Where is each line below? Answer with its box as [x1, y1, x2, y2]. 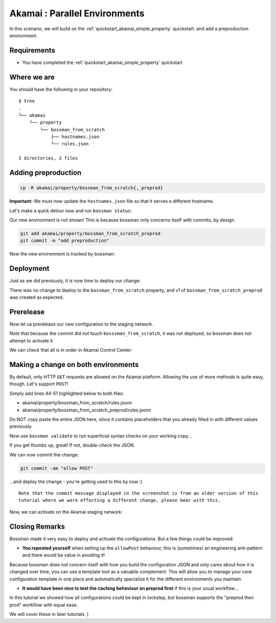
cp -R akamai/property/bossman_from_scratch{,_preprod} [20, 185, 164, 191]
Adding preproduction [9, 169, 82, 177]
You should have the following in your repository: [9, 86, 112, 92]
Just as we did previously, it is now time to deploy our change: [9, 278, 141, 284]
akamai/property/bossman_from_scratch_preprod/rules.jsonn [22, 407, 151, 413]
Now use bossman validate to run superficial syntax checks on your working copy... [9, 432, 192, 439]
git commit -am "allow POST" [20, 465, 94, 471]
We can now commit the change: [9, 451, 79, 457]
